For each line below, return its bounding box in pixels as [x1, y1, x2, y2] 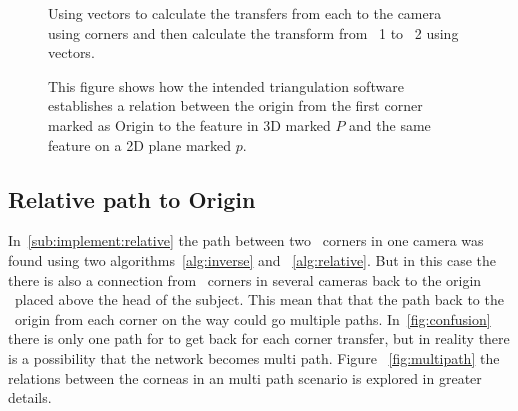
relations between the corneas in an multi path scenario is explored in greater [8, 367, 482, 388]
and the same [349, 114, 431, 135]
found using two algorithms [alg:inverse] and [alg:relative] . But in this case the [8, 249, 497, 270]
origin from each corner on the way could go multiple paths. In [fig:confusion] [14, 308, 491, 329]
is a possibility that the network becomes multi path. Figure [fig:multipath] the [8, 347, 500, 368]
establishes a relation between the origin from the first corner [48, 95, 423, 116]
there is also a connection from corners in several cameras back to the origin [8, 269, 482, 290]
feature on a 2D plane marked [48, 134, 232, 155]
